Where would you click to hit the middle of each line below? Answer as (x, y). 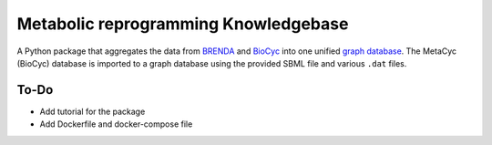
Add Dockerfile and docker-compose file (116, 124)
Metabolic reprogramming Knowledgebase (183, 24)
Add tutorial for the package (92, 111)
